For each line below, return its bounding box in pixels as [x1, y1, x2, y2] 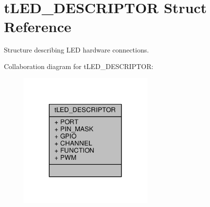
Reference [4, 17, 71, 36]
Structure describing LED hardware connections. [4, 45, 149, 55]
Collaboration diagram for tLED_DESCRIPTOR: [4, 61, 154, 71]
